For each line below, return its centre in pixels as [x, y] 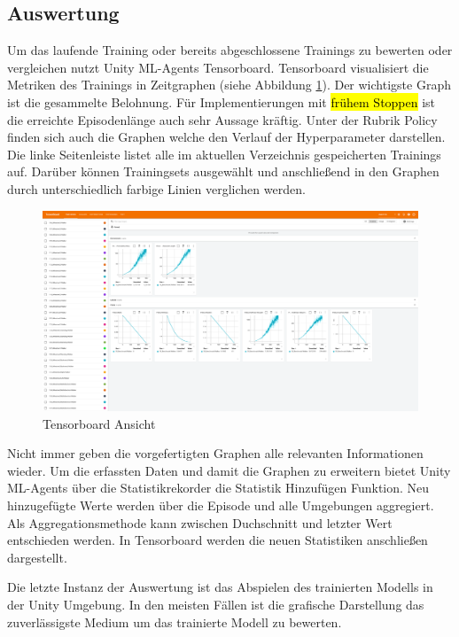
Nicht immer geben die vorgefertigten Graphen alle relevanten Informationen [215, 453]
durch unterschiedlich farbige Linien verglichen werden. [156, 188]
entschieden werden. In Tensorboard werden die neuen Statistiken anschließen [218, 540]
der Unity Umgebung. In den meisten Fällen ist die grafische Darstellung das [216, 604]
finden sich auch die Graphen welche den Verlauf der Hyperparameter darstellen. [226, 137]
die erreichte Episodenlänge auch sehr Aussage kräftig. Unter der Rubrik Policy [222, 119]
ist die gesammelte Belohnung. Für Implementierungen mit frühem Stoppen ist [222, 101]
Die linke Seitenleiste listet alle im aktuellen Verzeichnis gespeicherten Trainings [224, 154]
